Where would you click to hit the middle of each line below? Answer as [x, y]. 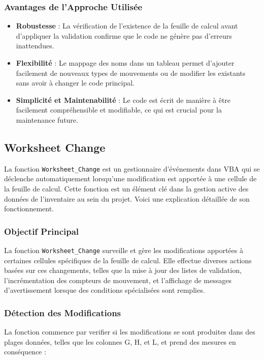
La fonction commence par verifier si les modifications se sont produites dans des [130, 332]
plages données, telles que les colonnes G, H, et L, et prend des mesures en [120, 341]
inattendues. [35, 46]
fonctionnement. [29, 209]
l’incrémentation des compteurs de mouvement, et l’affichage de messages [118, 280]
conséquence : [25, 352]
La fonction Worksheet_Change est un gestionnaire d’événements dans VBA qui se [132, 168]
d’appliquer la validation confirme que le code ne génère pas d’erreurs [124, 35]
